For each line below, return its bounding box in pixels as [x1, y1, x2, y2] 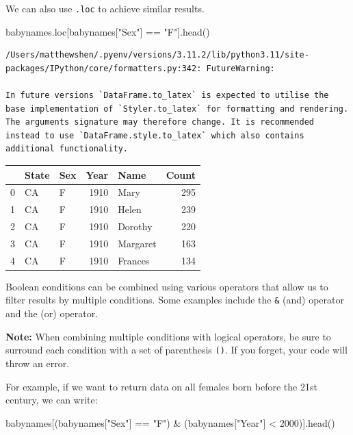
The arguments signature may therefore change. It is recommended [5, 117, 315, 127]
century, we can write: [5, 393, 98, 407]
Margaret [118, 236, 157, 250]
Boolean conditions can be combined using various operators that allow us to [5, 279, 328, 293]
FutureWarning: [206, 63, 275, 73]
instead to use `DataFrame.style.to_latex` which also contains [5, 130, 304, 140]
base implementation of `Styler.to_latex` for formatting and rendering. [5, 103, 349, 114]
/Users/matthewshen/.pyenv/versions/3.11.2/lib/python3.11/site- [5, 50, 309, 60]
